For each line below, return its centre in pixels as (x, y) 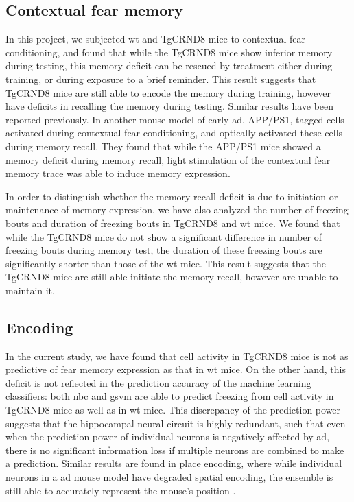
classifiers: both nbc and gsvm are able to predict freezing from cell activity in (170, 396)
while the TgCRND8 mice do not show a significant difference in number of (164, 236)
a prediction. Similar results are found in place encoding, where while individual (174, 463)
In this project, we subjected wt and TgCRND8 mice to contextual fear (155, 39)
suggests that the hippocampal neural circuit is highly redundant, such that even (176, 423)
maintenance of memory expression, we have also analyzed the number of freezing (177, 210)
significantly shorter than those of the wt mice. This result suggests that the (166, 263)
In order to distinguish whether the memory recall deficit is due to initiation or (172, 196)
